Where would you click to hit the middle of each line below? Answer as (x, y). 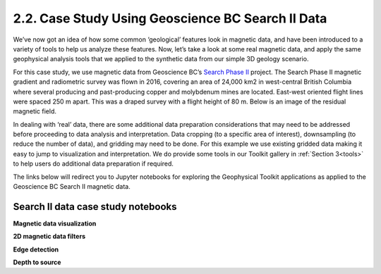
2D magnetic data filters (49, 237)
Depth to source (37, 262)
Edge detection (36, 249)
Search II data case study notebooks (95, 207)
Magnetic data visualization (55, 223)
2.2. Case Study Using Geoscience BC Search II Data (170, 18)
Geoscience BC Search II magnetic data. (72, 187)
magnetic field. (35, 111)
